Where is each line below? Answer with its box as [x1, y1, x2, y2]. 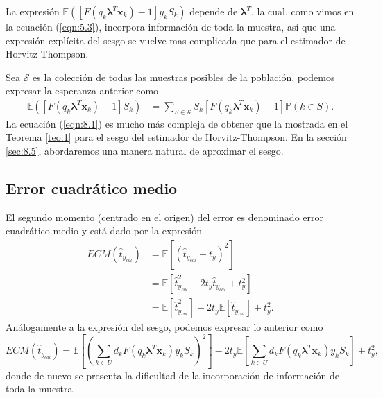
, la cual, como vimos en [250, 4, 355, 18]
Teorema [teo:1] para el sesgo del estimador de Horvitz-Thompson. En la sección [6, 130, 347, 144]
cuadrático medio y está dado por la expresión [6, 223, 202, 238]
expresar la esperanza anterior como [6, 83, 159, 98]
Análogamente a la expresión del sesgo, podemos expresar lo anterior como [6, 320, 323, 334]
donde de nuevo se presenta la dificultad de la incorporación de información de [6, 367, 339, 382]
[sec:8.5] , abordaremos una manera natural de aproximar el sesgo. [6, 143, 284, 157]
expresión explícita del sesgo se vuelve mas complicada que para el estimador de [6, 33, 346, 47]
